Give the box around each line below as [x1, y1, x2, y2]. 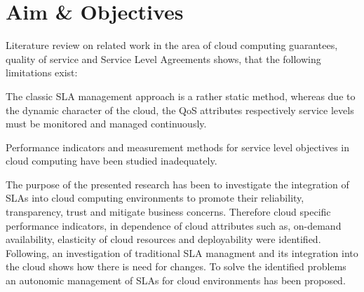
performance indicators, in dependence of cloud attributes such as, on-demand [6, 218, 342, 232]
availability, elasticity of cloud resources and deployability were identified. [6, 232, 321, 246]
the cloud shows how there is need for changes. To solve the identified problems [6, 259, 346, 274]
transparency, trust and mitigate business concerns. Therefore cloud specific [6, 204, 331, 219]
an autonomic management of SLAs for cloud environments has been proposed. [6, 273, 346, 288]
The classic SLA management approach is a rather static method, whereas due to [6, 88, 356, 103]
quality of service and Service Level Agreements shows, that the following [6, 51, 321, 66]
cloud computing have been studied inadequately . [6, 153, 217, 168]
